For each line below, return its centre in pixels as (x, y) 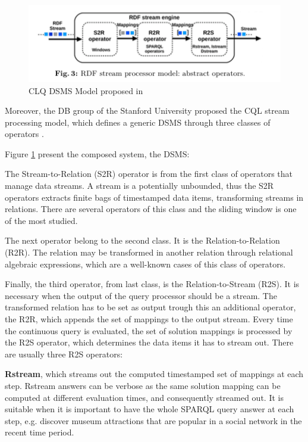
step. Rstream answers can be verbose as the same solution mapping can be (143, 385)
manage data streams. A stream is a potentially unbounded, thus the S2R (139, 186)
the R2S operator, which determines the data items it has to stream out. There (149, 342)
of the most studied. (41, 220)
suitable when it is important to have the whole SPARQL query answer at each (150, 409)
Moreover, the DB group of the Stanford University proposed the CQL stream (147, 110)
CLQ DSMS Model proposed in (86, 90)
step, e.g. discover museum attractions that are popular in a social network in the (153, 420)
